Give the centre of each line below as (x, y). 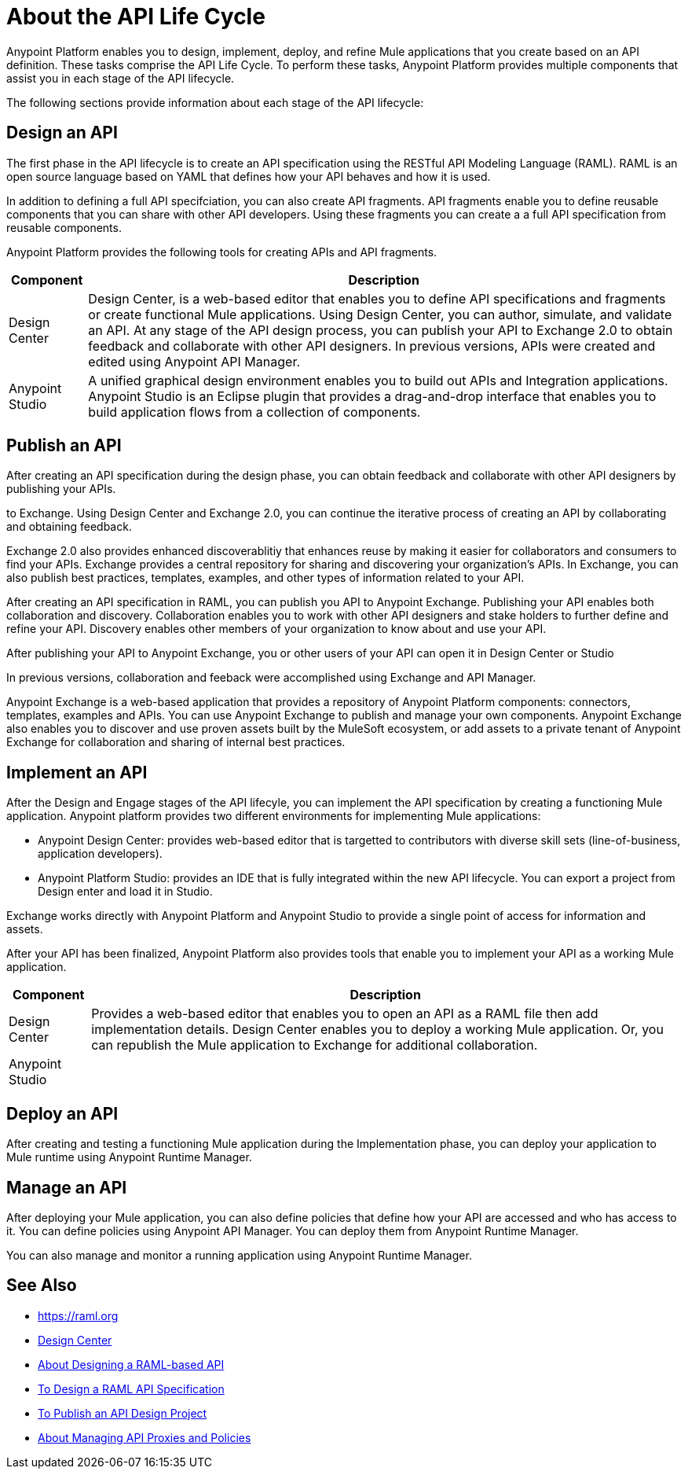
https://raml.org (78, 1315)
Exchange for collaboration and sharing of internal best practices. (176, 742)
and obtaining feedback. (69, 527)
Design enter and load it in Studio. (125, 892)
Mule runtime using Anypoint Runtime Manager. (129, 1157)
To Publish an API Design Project (123, 1413)
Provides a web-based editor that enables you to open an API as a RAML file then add (345, 1014)
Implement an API (77, 772)
